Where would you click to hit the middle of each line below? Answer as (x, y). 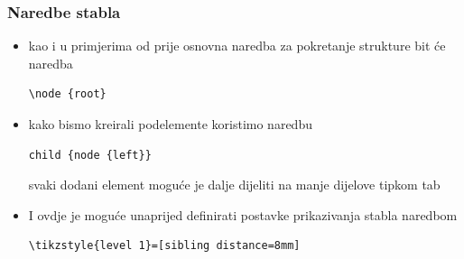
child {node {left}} (90, 155)
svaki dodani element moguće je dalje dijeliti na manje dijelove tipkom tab (234, 185)
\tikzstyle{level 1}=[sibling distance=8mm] (164, 246)
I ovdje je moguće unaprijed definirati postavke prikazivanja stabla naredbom (243, 214)
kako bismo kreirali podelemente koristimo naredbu (170, 124)
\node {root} (67, 94)
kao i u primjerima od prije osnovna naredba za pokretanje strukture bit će (237, 46)
